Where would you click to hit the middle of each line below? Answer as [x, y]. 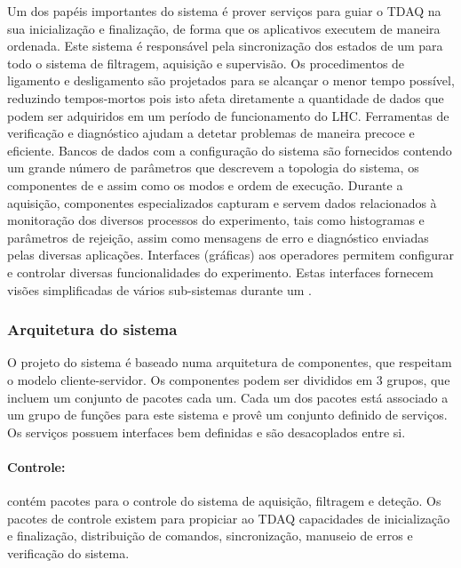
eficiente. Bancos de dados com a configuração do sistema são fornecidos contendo [230, 150]
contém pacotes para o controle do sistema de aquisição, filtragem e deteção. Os [224, 501]
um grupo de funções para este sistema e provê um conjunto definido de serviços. [227, 415]
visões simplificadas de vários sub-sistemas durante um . [159, 289]
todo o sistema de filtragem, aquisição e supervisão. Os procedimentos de [206, 63]
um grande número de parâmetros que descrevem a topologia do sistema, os [213, 168]
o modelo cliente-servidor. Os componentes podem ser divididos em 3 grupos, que [229, 379]
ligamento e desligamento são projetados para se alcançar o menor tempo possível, [231, 80]
